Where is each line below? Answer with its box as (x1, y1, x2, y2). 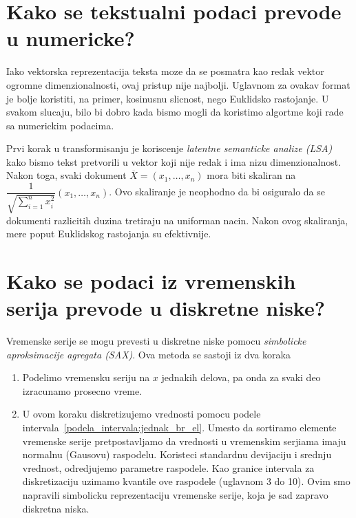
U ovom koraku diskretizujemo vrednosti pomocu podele (22, 407, 261, 421)
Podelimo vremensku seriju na (22, 370, 150, 385)
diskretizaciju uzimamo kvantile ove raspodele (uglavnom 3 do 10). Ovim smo (22, 474, 350, 488)
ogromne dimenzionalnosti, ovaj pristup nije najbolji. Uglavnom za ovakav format (6, 77, 350, 91)
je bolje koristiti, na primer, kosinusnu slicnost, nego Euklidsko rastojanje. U (6, 91, 329, 105)
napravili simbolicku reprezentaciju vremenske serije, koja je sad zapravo (22, 487, 328, 501)
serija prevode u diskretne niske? (6, 294, 325, 322)
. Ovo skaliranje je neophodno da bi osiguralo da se (109, 184, 325, 199)
